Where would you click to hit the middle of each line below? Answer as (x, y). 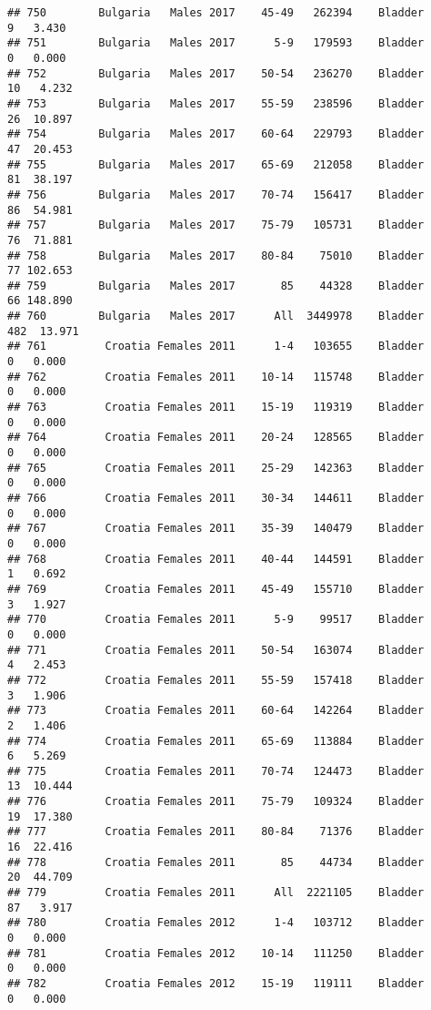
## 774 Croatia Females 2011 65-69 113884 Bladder (216, 741)
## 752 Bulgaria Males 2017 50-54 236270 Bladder (216, 73)
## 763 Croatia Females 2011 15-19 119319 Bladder (216, 408)
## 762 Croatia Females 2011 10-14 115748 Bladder (216, 377)
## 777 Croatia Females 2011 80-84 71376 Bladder (216, 832)
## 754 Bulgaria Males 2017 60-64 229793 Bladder (216, 134)
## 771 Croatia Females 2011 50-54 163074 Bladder (216, 650)
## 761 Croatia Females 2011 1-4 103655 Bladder (216, 347)
